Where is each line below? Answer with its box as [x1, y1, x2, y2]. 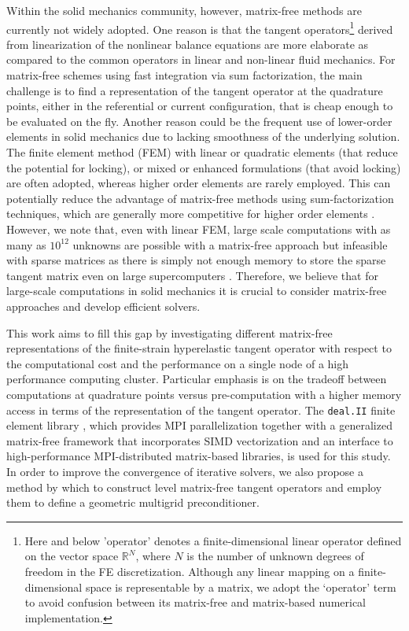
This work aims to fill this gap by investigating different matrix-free [6, 324, 333, 341]
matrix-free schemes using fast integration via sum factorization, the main [6, 67, 363, 83]
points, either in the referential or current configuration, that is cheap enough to [6, 98, 393, 114]
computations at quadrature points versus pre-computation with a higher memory [6, 386, 402, 402]
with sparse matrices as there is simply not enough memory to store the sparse [6, 252, 386, 268]
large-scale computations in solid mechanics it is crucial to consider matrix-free [6, 282, 387, 299]
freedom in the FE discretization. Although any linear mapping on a [24, 563, 355, 579]
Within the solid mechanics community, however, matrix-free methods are [6, 2, 362, 18]
